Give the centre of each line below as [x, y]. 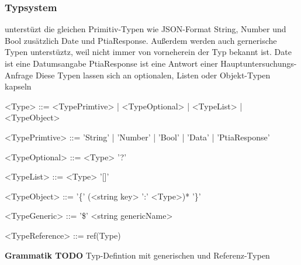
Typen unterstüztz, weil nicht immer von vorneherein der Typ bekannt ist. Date [148, 52]
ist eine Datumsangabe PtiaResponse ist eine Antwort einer [111, 63]
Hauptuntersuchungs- [259, 63]
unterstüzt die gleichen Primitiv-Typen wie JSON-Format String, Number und [146, 29]
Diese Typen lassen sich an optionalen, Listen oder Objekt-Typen [153, 75]
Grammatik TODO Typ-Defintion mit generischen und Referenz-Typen [137, 255]
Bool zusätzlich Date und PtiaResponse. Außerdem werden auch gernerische [141, 40]
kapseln [18, 86]
